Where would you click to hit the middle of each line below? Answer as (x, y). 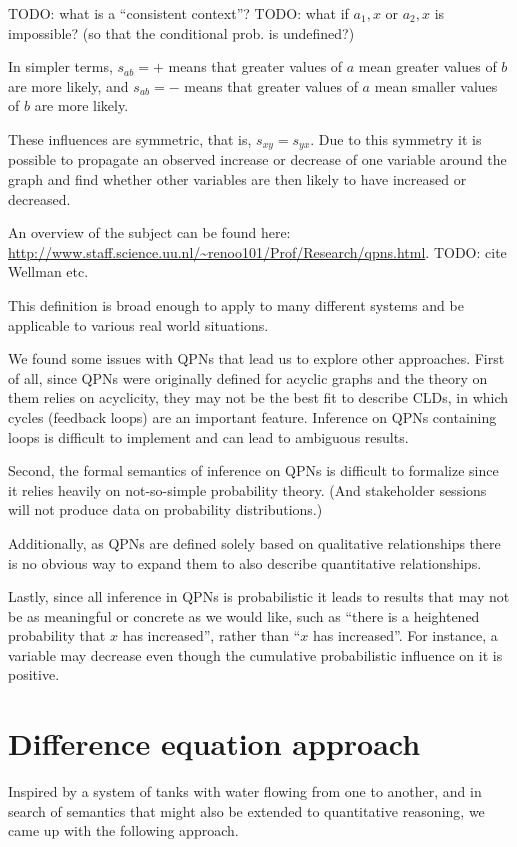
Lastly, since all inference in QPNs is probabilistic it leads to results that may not (259, 596)
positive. (34, 674)
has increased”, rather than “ (211, 635)
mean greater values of (427, 66)
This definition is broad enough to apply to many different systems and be (236, 304)
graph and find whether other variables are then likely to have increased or (237, 179)
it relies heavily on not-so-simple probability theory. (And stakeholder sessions (247, 489)
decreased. (39, 198)
